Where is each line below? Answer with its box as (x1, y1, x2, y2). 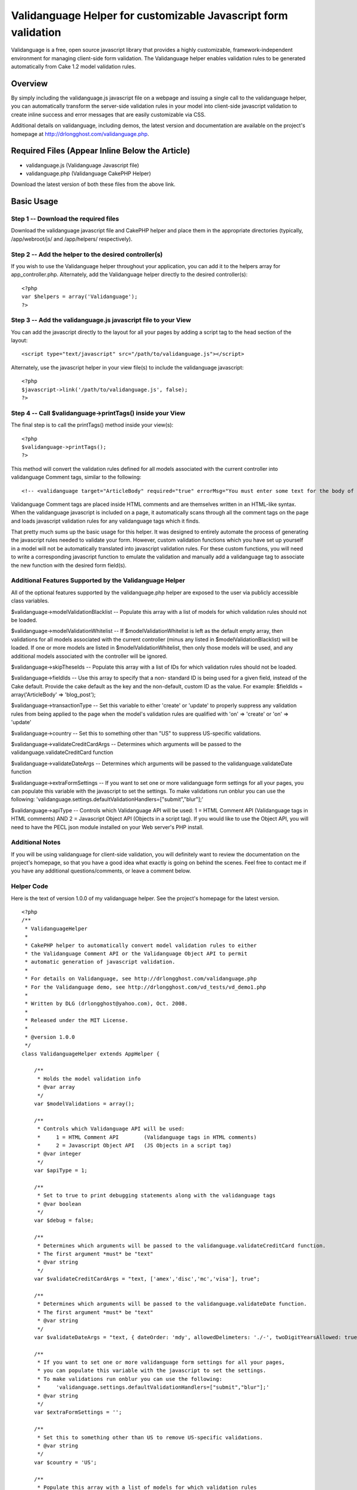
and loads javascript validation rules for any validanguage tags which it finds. (11, 517, 201, 524)
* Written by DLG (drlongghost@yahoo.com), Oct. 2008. (24, 1000, 188, 1007)
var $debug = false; (33, 1217, 94, 1224)
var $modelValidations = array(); (33, 1100, 135, 1107)
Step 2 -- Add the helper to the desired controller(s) (11, 250, 163, 259)
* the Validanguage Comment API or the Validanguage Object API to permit (24, 950, 248, 957)
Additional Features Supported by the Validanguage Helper (11, 576, 186, 585)
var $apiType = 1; (33, 1167, 88, 1174)
